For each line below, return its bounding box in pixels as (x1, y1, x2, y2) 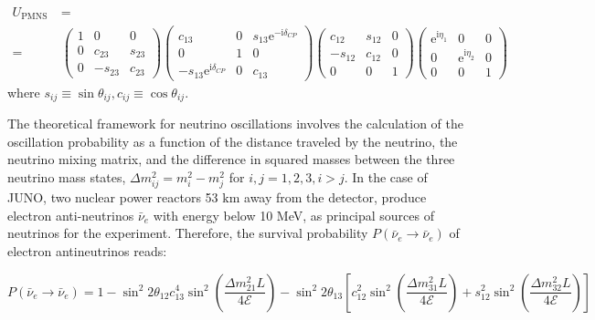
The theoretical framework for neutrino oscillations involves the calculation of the (7, 114, 463, 133)
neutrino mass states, (7, 167, 126, 186)
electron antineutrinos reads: (7, 241, 167, 260)
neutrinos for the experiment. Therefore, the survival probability (7, 223, 368, 243)
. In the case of (344, 167, 428, 186)
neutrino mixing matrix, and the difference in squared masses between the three (7, 150, 455, 169)
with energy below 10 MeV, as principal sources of (153, 205, 435, 224)
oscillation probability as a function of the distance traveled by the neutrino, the (7, 131, 458, 150)
